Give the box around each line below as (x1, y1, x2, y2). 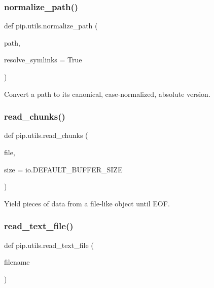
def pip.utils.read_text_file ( (4, 239, 94, 250)
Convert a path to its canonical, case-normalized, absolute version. (4, 88, 210, 99)
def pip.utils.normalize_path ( (4, 20, 98, 31)
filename (4, 257, 30, 267)
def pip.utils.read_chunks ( (4, 130, 88, 140)
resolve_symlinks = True (4, 54, 82, 65)
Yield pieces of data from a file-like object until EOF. (4, 198, 170, 208)
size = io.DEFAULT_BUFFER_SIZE (4, 164, 123, 174)
